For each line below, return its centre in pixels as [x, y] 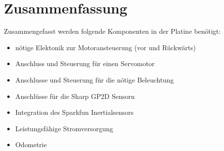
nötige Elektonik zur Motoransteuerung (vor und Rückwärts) [105, 47]
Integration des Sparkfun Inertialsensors [75, 112]
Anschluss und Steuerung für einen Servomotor [85, 63]
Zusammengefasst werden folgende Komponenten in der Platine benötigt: [112, 31]
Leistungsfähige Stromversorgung [64, 128]
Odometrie [31, 144]
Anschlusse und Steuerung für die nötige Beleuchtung [94, 79]
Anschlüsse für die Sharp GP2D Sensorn [75, 96]
